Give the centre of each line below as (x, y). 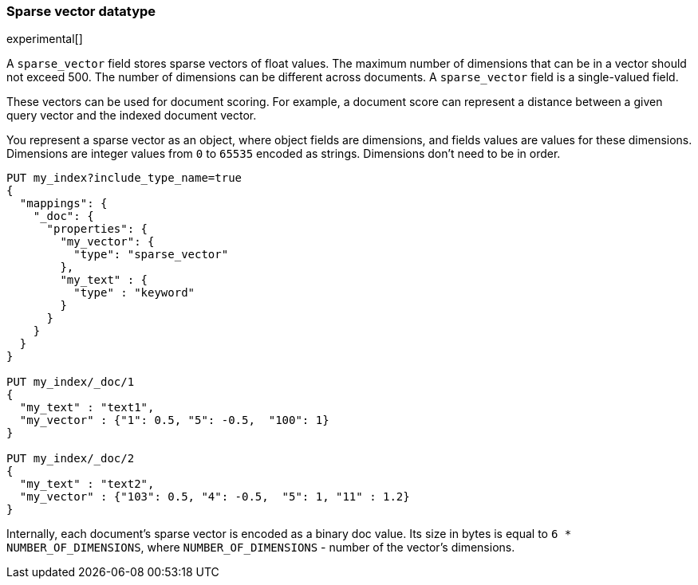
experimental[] (45, 39)
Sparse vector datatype (81, 11)
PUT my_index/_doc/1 (71, 382)
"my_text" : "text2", (87, 484)
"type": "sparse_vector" (151, 255)
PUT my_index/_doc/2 (71, 459)
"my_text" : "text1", (87, 408)
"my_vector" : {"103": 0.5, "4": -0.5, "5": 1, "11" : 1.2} (215, 497)
